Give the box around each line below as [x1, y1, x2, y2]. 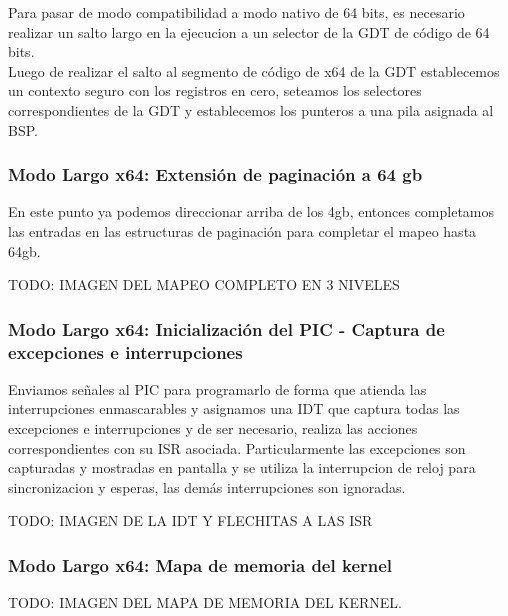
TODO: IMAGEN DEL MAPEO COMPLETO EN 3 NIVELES [8, 274, 400, 295]
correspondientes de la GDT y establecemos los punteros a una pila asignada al [8, 99, 494, 120]
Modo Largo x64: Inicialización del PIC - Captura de [8, 316, 445, 341]
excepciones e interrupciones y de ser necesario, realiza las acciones [8, 418, 418, 439]
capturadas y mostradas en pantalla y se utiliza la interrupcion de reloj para [8, 457, 476, 478]
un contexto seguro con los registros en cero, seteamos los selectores [8, 80, 422, 101]
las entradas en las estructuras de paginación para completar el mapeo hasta [8, 220, 477, 241]
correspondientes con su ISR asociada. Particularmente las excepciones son [8, 437, 466, 458]
